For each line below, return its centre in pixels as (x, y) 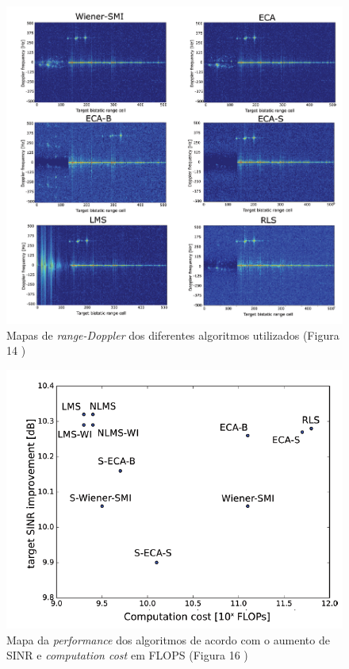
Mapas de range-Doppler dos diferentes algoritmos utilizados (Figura (173, 334)
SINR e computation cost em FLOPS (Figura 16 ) (127, 655)
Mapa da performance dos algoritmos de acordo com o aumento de (168, 639)
